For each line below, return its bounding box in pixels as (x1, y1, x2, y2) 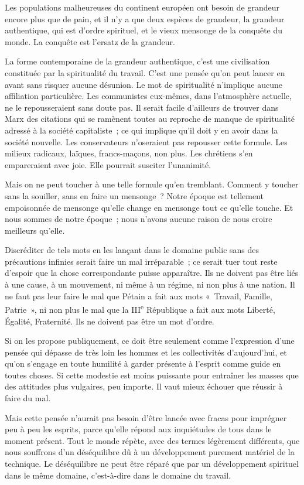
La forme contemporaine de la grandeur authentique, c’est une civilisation (5, 55, 270, 67)
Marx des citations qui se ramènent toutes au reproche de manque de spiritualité (5, 112, 295, 125)
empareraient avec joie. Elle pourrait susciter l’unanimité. (5, 158, 211, 170)
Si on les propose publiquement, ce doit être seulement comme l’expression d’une (5, 334, 295, 347)
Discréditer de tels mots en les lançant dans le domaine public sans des (5, 244, 259, 256)
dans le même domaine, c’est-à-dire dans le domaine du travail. (5, 469, 231, 481)
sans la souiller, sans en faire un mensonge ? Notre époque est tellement (5, 189, 264, 201)
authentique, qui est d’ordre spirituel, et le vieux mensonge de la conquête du (5, 24, 283, 36)
